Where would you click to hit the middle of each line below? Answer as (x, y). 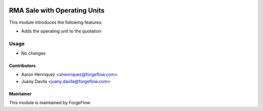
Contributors (22, 66)
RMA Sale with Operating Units (57, 10)
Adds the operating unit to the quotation (61, 31)
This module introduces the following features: (56, 22)
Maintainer (20, 94)
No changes (33, 53)
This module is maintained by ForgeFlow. (50, 103)
